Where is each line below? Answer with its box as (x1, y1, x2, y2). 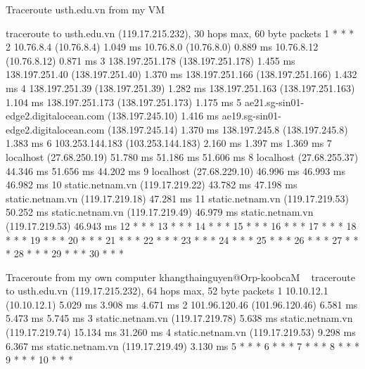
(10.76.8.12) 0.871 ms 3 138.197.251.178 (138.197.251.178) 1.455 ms (6, 53, 295, 67)
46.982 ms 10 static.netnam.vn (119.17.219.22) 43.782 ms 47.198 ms (6, 177, 297, 192)
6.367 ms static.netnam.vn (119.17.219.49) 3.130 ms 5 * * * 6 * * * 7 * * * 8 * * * (6, 338, 359, 353)
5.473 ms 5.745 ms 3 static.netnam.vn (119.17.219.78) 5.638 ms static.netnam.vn (6, 311, 353, 325)
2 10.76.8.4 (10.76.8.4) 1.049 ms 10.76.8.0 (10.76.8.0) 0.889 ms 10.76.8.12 (6, 39, 319, 54)
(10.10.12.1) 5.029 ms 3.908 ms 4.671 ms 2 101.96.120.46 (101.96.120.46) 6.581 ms (6, 297, 358, 311)
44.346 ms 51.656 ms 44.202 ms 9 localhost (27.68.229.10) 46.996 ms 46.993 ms (6, 163, 345, 178)
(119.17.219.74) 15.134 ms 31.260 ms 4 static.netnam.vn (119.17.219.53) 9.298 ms (6, 325, 356, 339)
